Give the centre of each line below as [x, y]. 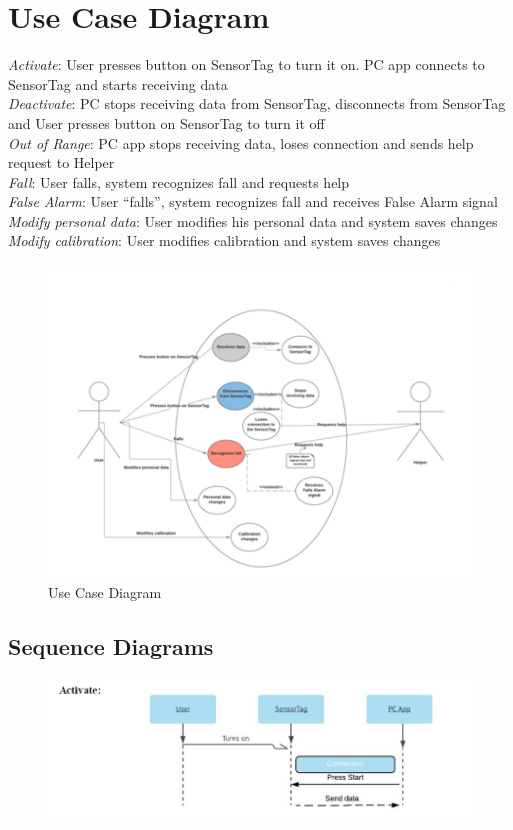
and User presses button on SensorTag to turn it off [166, 122]
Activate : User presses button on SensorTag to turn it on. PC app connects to [246, 64]
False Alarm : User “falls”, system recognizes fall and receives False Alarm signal [253, 201]
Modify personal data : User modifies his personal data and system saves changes [253, 220]
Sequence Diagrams [111, 645]
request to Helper [61, 162]
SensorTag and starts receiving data [118, 83]
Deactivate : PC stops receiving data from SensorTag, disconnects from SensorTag [257, 103]
